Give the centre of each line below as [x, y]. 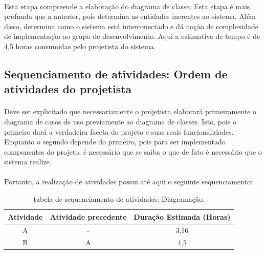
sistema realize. [28, 162]
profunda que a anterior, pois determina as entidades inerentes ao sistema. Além [130, 16]
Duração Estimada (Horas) [182, 216]
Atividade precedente [88, 216]
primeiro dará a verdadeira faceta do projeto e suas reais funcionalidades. [119, 131]
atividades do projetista [68, 89]
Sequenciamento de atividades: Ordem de [116, 73]
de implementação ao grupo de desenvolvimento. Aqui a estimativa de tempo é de [132, 36]
